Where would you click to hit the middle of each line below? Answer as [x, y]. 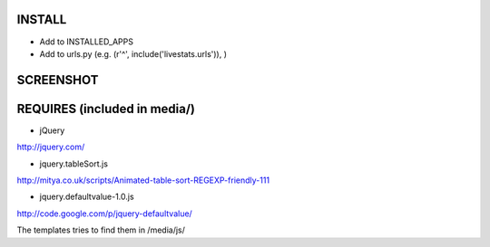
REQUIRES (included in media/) [106, 109]
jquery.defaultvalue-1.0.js [87, 197]
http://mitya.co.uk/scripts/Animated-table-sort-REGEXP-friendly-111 [143, 180]
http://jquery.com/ [51, 147]
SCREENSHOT [58, 80]
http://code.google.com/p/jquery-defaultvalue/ [104, 214]
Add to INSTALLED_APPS [86, 42]
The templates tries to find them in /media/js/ [101, 230]
